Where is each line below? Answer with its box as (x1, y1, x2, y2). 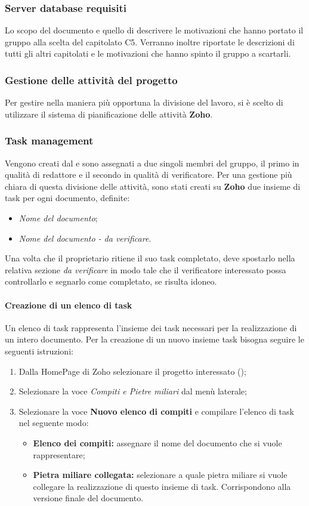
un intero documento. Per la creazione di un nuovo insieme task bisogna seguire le (5, 333, 304, 345)
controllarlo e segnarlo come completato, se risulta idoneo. (5, 275, 217, 288)
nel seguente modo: (18, 416, 89, 429)
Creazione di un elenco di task (5, 298, 132, 311)
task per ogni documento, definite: (5, 192, 130, 204)
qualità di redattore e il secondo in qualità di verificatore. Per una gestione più (5, 168, 292, 181)
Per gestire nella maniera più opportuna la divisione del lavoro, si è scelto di (5, 96, 283, 109)
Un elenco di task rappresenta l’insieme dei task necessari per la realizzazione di (5, 321, 297, 334)
